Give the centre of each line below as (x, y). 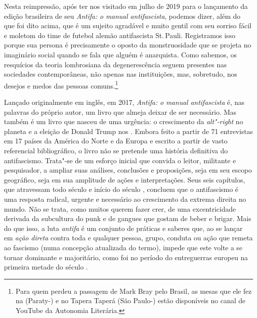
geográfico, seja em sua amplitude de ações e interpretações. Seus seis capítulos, (125, 179)
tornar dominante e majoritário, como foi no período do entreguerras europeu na (126, 257)
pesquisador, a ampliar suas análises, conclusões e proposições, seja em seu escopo (128, 170)
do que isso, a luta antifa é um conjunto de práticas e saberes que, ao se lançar (123, 228)
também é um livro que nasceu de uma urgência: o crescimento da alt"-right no (124, 121)
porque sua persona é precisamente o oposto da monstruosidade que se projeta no (128, 45)
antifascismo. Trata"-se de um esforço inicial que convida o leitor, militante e (120, 160)
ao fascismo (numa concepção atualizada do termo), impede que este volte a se (123, 247)
